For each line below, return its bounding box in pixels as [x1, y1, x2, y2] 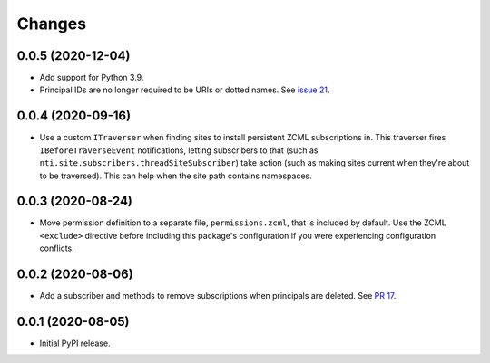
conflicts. [39, 243, 74, 253]
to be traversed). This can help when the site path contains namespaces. [39, 170, 312, 181]
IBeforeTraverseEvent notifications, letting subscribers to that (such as [39, 145, 318, 156]
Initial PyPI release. [39, 338, 111, 349]
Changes [16, 14, 86, 33]
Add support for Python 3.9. [39, 72, 144, 83]
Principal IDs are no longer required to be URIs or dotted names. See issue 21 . [39, 84, 330, 95]
